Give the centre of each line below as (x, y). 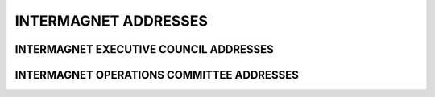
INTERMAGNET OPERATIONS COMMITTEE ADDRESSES (157, 75)
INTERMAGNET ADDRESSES (112, 21)
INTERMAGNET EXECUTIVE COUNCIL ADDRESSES (144, 49)
